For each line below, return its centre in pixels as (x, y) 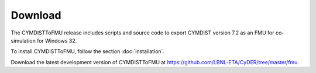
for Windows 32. (57, 40)
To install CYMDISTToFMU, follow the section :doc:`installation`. (88, 51)
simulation (23, 40)
